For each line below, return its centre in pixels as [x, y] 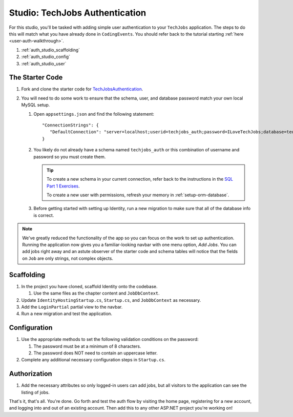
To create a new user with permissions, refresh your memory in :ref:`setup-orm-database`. [138, 195]
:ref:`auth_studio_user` [44, 63]
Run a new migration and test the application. [67, 314]
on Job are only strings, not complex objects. [68, 258]
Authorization [31, 374]
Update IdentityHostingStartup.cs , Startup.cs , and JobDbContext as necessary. [111, 300]
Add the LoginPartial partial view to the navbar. [72, 307]
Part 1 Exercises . [63, 186]
